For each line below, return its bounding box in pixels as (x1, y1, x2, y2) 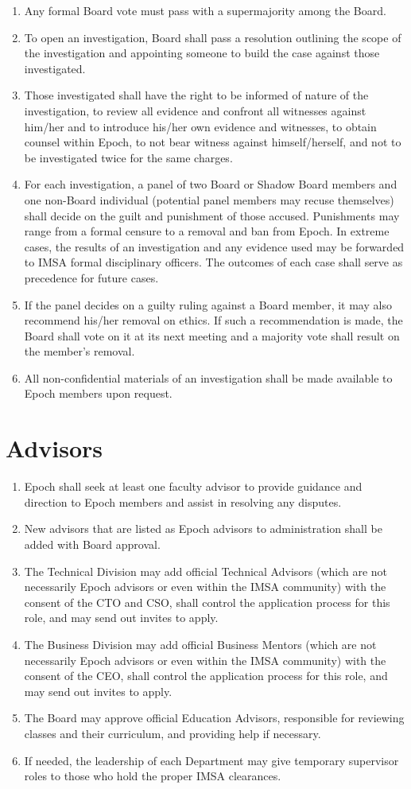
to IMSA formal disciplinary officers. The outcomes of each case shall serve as (24, 254, 403, 270)
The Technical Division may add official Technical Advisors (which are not (24, 562, 388, 579)
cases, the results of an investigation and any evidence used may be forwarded (24, 238, 405, 255)
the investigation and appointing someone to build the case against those (24, 45, 380, 61)
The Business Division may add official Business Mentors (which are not (24, 635, 377, 652)
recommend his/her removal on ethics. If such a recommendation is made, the (24, 312, 403, 328)
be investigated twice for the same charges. (24, 149, 233, 165)
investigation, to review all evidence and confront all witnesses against (24, 102, 366, 119)
